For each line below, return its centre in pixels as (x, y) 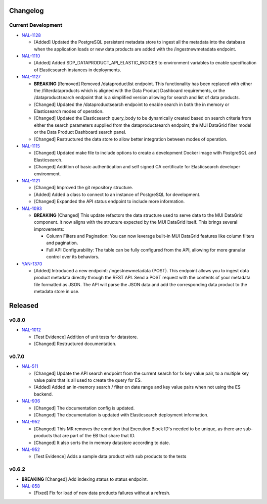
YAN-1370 (32, 264)
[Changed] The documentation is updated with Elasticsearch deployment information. (121, 415)
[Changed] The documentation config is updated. (84, 408)
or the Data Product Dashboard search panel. (80, 132)
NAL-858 (31, 486)
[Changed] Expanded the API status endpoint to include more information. (109, 202)
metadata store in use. (57, 292)
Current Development (36, 25)
